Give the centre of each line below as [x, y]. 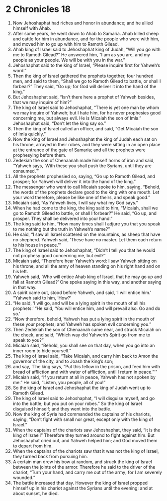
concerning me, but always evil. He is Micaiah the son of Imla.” [77, 118]
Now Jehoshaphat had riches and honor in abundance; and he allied [83, 23]
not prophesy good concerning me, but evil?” [59, 255]
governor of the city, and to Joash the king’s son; [63, 361]
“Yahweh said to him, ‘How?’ [42, 298]
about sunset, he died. [36, 493]
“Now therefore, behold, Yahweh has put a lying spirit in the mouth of [83, 319]
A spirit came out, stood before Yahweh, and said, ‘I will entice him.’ [82, 293]
